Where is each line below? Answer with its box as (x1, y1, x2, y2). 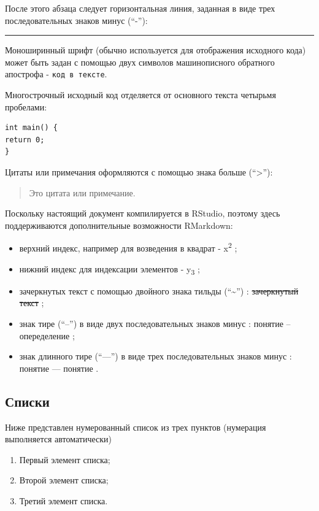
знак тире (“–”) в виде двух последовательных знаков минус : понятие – (19, 317, 291, 329)
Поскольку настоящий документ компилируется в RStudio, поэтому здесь (5, 207, 280, 220)
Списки (5, 391, 50, 410)
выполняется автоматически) (5, 432, 112, 445)
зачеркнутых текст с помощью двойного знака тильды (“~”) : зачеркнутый (19, 284, 299, 297)
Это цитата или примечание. (29, 186, 136, 199)
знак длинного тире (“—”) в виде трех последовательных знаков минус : (19, 350, 292, 363)
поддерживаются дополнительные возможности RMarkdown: (5, 218, 233, 231)
